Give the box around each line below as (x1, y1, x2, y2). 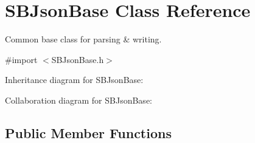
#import (5, 53, 38, 65)
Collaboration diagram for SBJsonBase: (5, 93, 152, 106)
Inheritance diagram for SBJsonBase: (5, 73, 144, 86)
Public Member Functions (5, 123, 172, 142)
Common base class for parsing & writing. (5, 33, 162, 45)
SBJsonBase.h (51, 53, 104, 65)
